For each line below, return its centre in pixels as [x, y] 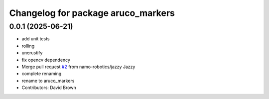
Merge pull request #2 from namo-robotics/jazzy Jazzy [78, 67]
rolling [28, 46]
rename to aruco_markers [48, 81]
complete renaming [42, 74]
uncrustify [32, 53]
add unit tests [36, 39]
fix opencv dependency [46, 60]
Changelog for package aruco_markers [92, 13]
